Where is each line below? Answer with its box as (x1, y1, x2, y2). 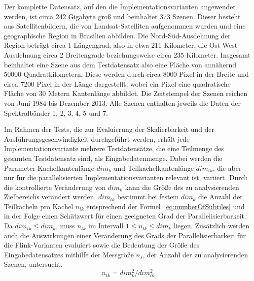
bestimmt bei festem (117, 191, 179, 202)
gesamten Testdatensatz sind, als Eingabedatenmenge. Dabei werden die (4, 153, 222, 163)
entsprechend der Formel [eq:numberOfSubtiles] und (86, 201, 245, 211)
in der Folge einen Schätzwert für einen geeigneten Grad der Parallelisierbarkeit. (4, 211, 246, 221)
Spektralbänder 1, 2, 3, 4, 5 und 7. (4, 107, 108, 118)
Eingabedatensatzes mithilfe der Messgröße (4, 249, 134, 259)
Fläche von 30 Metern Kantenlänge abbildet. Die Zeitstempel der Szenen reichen (4, 88, 248, 98)
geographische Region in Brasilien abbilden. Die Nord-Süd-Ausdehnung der (4, 30, 231, 40)
